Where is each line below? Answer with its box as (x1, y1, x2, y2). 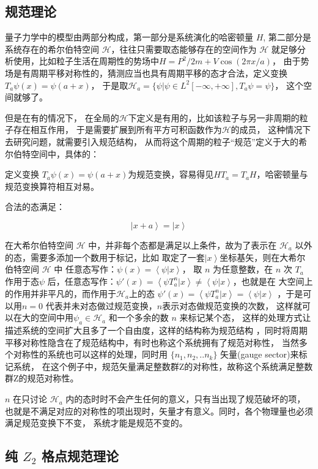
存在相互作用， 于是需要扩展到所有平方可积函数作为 (13, 123, 222, 136)
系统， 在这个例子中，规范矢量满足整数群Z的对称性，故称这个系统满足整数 (13, 359, 313, 372)
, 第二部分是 (263, 31, 311, 43)
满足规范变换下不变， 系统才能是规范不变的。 (5, 416, 188, 429)
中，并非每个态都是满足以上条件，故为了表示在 (88, 238, 277, 251)
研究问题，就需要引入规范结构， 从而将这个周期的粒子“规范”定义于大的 (13, 135, 298, 148)
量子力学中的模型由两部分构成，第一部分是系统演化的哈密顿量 (5, 31, 253, 43)
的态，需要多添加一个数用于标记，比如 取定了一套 (5, 250, 205, 263)
